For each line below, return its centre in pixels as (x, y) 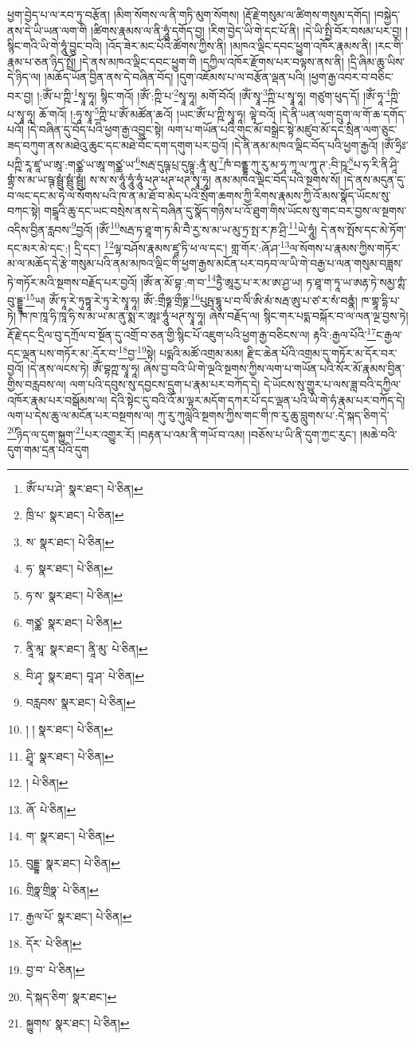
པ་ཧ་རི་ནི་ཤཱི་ (376, 164)
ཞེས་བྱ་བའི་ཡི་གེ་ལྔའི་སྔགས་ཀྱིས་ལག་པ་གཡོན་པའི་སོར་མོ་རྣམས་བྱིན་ (274, 368)
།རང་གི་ (389, 46)
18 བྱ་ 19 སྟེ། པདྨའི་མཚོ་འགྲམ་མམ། (181, 352)
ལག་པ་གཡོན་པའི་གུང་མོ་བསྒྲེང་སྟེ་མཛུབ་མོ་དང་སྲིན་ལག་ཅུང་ (282, 129)
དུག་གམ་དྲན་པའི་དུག (48, 449)
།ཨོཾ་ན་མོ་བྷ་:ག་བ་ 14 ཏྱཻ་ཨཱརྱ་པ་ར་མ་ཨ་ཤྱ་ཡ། (221, 280)
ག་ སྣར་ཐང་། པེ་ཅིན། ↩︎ (70, 836)
